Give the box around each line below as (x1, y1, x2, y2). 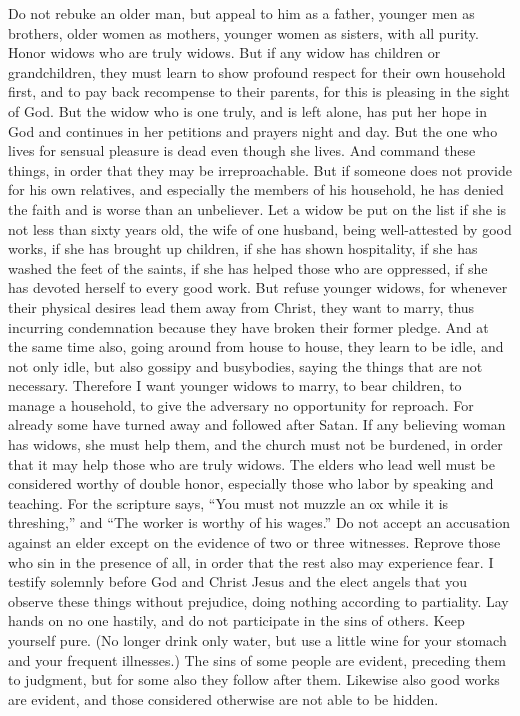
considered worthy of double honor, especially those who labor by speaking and (8, 473, 494, 494)
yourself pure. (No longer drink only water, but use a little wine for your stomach (8, 630, 507, 650)
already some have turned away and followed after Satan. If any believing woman (8, 414, 506, 435)
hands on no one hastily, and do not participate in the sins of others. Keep (8, 610, 465, 631)
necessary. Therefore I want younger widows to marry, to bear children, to (8, 375, 462, 396)
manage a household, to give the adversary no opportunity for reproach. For (8, 394, 474, 415)
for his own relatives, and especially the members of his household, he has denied (8, 179, 504, 200)
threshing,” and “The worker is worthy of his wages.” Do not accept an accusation (8, 512, 510, 533)
